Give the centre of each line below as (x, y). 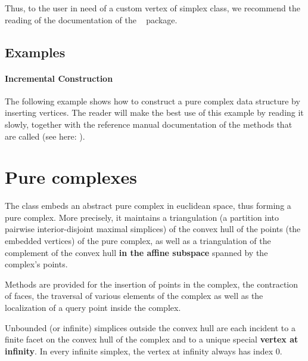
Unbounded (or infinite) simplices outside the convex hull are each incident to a (150, 327)
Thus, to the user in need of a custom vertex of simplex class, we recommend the (153, 8)
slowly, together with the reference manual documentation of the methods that (149, 124)
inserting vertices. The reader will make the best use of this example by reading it (154, 112)
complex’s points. (36, 264)
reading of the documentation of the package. (91, 19)
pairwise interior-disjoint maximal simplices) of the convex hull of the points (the (153, 229)
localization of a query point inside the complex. (93, 308)
